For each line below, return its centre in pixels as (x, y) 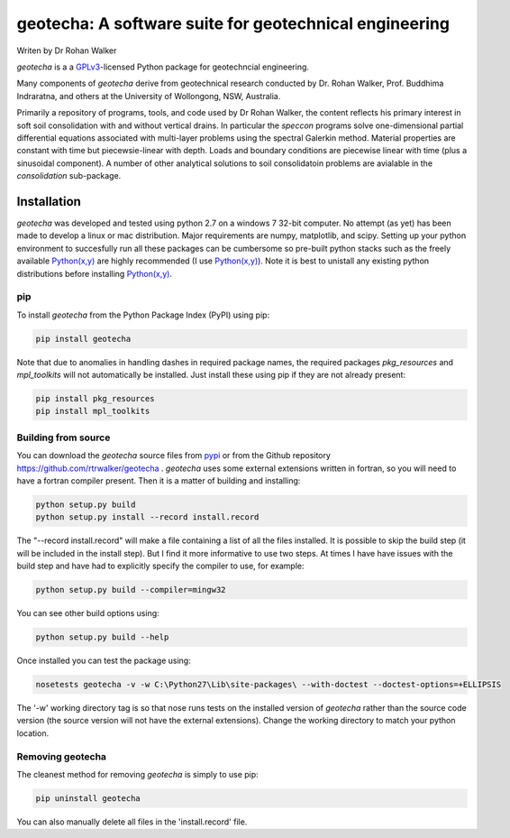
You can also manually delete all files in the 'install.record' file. (132, 822)
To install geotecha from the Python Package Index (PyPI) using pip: (143, 315)
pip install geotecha (83, 339)
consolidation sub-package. (69, 176)
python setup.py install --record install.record (147, 517)
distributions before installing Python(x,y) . (95, 273)
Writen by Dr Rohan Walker (67, 51)
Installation (49, 202)
